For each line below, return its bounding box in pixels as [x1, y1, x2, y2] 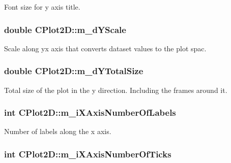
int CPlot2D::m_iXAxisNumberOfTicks [4, 147, 171, 160]
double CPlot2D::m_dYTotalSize [4, 64, 143, 77]
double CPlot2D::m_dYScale [4, 23, 126, 36]
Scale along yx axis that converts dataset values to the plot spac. [4, 43, 207, 53]
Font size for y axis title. [4, 2, 80, 12]
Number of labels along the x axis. [4, 126, 111, 137]
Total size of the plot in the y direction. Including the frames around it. [4, 84, 227, 95]
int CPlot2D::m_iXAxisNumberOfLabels [4, 106, 176, 119]
